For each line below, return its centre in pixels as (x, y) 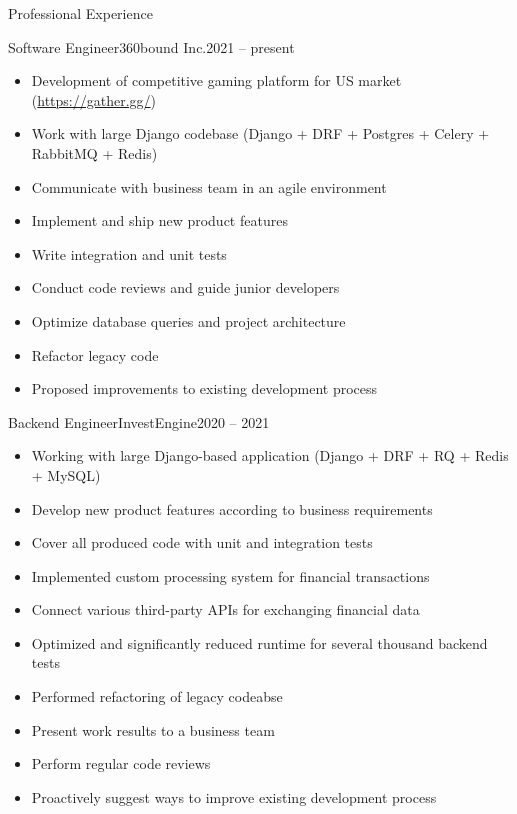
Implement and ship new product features (159, 220)
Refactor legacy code (95, 354)
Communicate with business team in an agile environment (209, 186)
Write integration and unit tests (129, 253)
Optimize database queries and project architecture (188, 320)
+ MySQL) (66, 474)
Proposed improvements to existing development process (204, 388)
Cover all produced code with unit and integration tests (202, 542)
